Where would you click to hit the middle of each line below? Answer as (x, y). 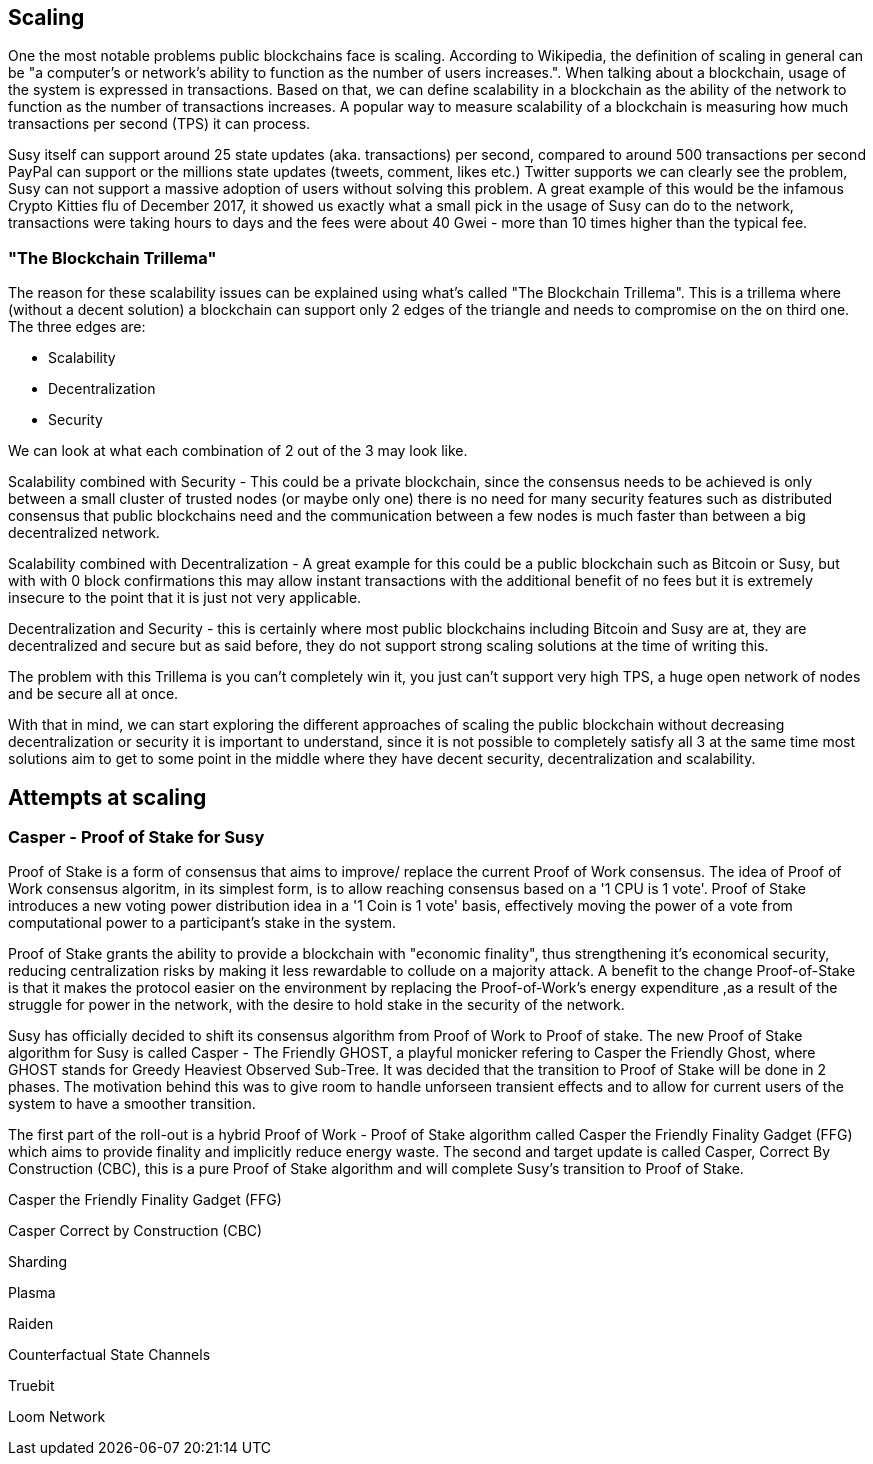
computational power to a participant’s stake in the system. (202, 923)
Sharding (37, 1262)
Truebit (31, 1386)
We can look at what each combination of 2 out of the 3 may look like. (238, 451)
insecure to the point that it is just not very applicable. (185, 598)
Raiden (31, 1324)
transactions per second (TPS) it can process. (159, 124)
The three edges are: (77, 327)
